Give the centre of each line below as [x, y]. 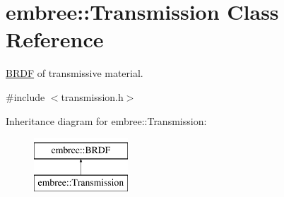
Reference [55, 39]
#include [25, 96]
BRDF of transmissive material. [75, 73]
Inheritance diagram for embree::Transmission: [106, 120]
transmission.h [92, 96]
